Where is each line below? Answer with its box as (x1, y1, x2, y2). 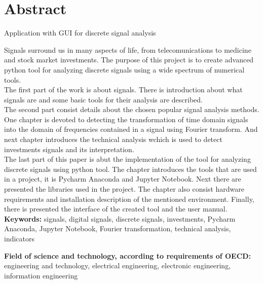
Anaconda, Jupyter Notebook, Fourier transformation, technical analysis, (4, 223, 231, 234)
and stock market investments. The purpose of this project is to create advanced (4, 54, 254, 65)
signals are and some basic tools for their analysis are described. (4, 94, 203, 104)
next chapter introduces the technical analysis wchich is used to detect (4, 134, 222, 145)
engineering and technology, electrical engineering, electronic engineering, (4, 260, 231, 271)
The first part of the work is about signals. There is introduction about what (4, 84, 243, 95)
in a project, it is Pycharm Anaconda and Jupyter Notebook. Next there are (4, 173, 241, 184)
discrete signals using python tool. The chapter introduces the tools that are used (4, 163, 257, 174)
